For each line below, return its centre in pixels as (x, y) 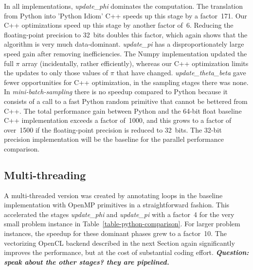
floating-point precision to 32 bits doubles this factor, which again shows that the (126, 34)
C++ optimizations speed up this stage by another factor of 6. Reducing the (119, 25)
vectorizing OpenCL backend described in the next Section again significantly (119, 243)
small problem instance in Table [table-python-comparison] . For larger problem (122, 224)
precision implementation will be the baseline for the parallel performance (114, 139)
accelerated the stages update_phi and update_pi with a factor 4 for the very (119, 214)
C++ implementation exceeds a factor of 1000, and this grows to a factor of (118, 120)
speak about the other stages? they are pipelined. (87, 262)
